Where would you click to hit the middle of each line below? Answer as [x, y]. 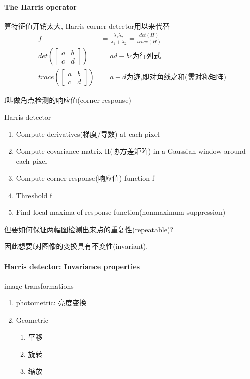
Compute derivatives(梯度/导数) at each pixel [88, 134]
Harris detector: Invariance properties [72, 266]
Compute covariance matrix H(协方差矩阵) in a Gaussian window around [131, 151]
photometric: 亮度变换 [51, 303]
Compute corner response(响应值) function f [85, 178]
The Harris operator [40, 6]
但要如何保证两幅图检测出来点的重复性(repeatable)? [89, 229]
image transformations [39, 285]
